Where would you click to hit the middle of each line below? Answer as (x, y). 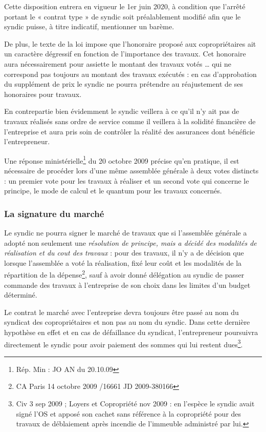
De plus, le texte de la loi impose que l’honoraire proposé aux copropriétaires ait (130, 43)
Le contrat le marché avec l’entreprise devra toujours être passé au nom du (121, 312)
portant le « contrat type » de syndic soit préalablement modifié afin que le (123, 16)
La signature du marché (54, 213)
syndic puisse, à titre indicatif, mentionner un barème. (89, 26)
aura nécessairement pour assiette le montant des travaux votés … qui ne (118, 63)
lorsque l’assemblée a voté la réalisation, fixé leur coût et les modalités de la (123, 262)
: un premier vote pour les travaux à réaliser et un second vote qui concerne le (127, 180)
